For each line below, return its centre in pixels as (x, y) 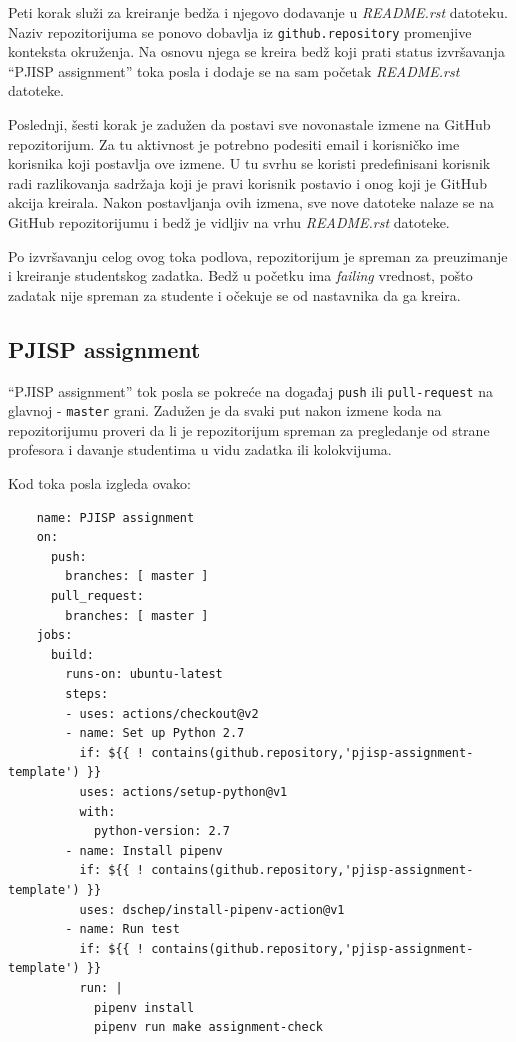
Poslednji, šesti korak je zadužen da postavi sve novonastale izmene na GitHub (249, 124)
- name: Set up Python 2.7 (155, 733)
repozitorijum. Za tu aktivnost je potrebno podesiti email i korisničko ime (234, 143)
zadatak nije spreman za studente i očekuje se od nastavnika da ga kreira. (234, 294)
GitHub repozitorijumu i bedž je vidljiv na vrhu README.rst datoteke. (229, 222)
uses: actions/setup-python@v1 (183, 791)
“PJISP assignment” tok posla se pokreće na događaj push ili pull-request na (250, 390)
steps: (87, 694)
